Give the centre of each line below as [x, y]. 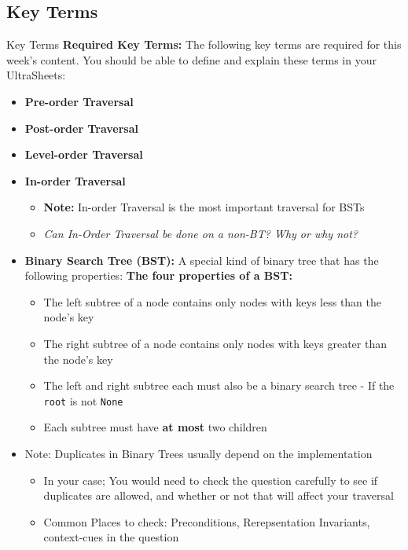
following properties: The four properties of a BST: [158, 275]
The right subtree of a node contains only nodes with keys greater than [215, 343]
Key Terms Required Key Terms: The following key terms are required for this [204, 44]
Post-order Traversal [81, 128]
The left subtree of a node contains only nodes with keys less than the [213, 301]
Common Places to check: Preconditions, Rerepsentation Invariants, [207, 521]
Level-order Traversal [84, 154]
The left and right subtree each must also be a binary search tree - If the [219, 385]
